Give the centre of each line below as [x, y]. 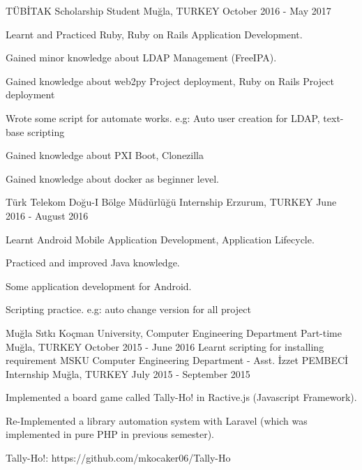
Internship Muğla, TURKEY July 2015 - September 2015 [128, 373]
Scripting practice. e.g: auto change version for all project [128, 309]
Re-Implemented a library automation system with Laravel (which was [157, 420]
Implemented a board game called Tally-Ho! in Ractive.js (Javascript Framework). [181, 397]
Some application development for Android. [99, 286]
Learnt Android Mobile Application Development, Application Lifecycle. [160, 239]
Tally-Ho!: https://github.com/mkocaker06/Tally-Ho [118, 458]
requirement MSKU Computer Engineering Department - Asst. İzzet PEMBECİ [177, 360]
